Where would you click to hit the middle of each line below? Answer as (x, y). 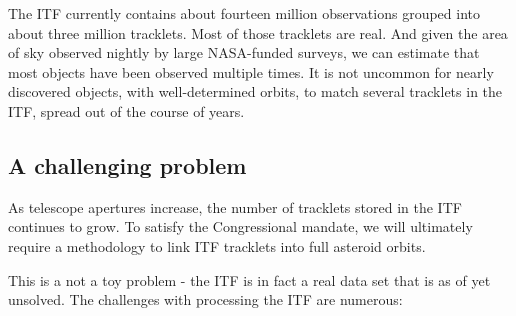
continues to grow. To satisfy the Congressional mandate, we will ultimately (240, 226)
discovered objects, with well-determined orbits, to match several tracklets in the (255, 91)
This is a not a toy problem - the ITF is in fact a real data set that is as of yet (249, 279)
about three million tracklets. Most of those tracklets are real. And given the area (258, 32)
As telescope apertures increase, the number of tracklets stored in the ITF (235, 206)
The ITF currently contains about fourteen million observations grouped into (244, 13)
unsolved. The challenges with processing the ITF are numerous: (205, 299)
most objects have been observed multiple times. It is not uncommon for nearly (251, 71)
